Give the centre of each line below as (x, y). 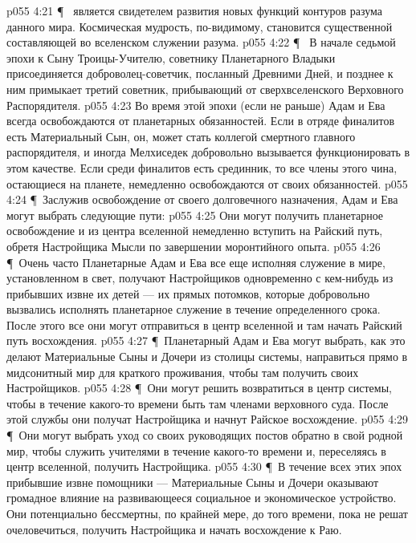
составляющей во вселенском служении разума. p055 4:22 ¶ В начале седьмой (201, 42)
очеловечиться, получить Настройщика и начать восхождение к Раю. (174, 529)
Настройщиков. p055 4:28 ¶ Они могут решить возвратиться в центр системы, (199, 388)
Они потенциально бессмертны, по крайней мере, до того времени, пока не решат (207, 513)
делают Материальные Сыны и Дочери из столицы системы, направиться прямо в (207, 357)
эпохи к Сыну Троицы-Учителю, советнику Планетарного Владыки (171, 57)
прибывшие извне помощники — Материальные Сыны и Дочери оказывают (193, 482)
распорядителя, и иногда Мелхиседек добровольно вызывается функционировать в (208, 152)
